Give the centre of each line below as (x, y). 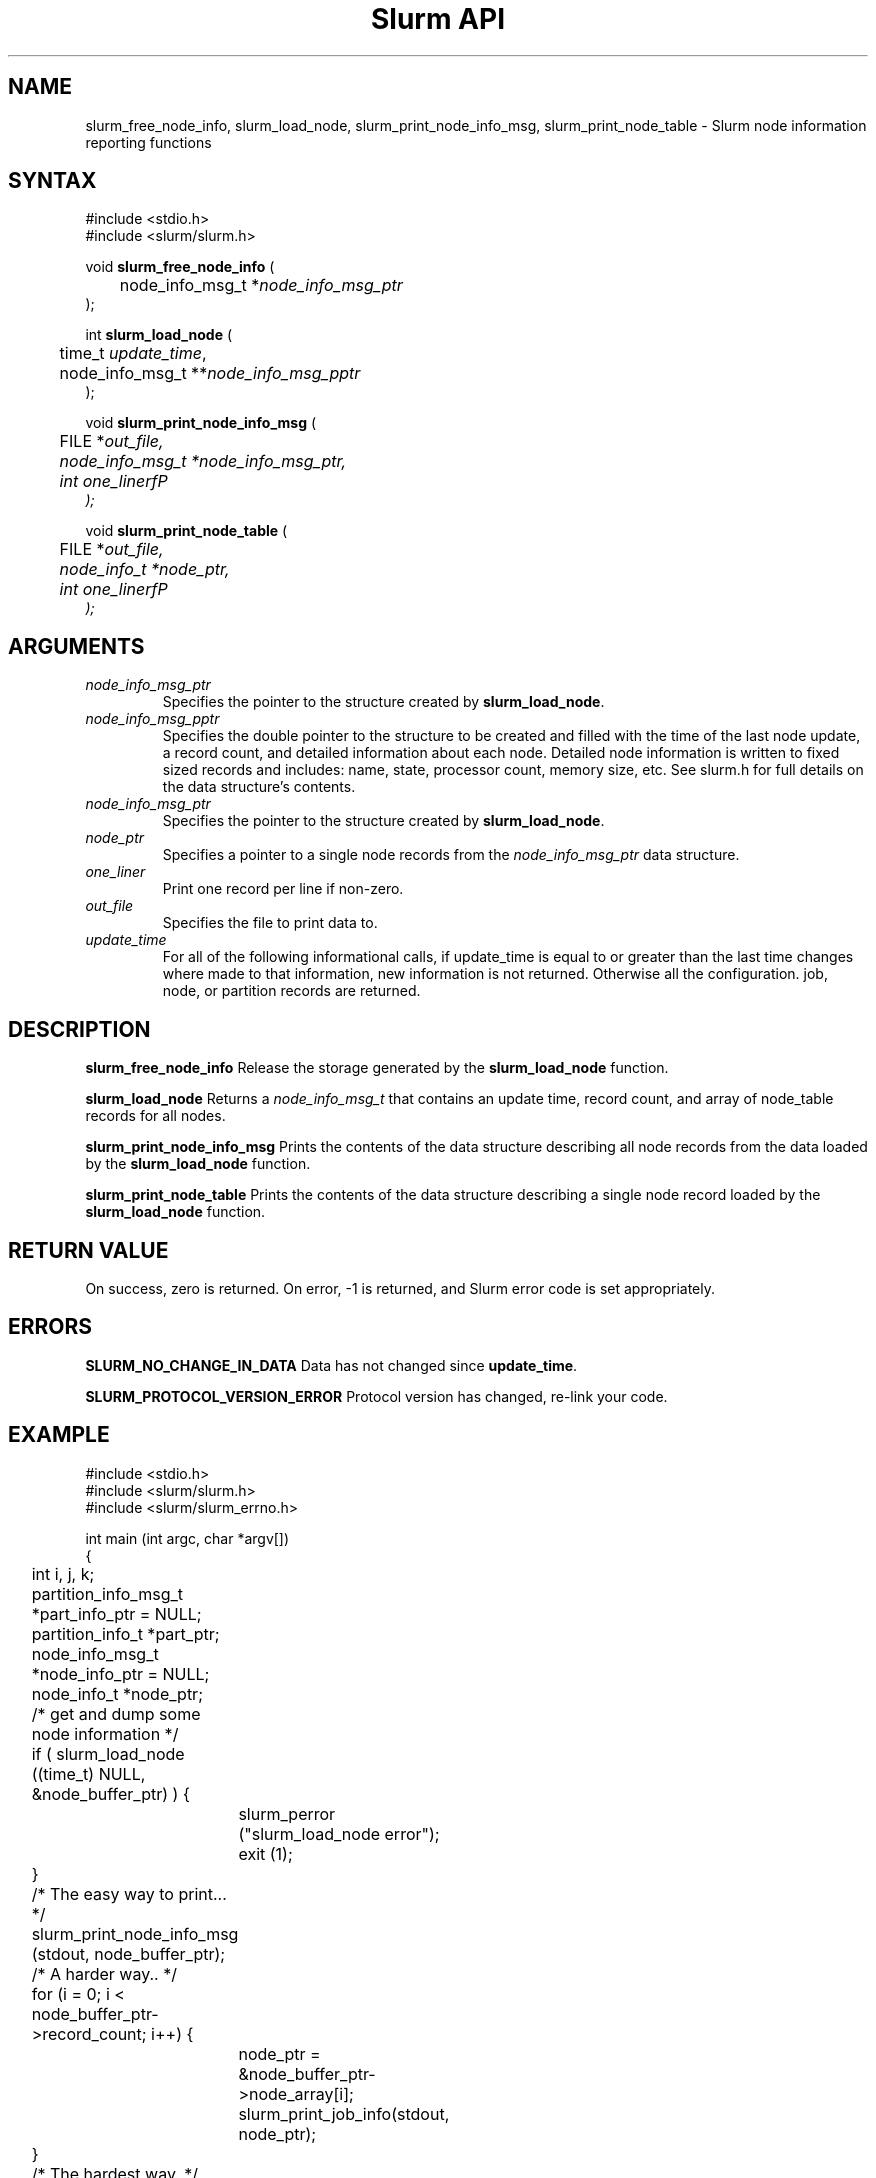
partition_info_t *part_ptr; (125, 1633)
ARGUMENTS (76, 646)
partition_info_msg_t (107, 1593)
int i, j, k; (63, 1573)
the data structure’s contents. (259, 787)
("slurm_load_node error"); (339, 1833)
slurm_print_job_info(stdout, (344, 2113)
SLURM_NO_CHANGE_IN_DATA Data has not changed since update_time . (331, 1365)
